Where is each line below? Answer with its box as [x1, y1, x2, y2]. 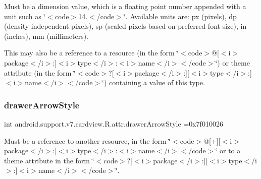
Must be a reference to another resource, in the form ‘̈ [4, 135, 171, 146]
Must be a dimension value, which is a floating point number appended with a [4, 1, 246, 11]
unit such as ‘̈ [4, 11, 46, 21]
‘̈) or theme [215, 57, 250, 68]
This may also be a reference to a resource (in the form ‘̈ [4, 47, 179, 58]
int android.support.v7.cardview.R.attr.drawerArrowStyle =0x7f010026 [4, 118, 223, 129]
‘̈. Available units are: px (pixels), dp [123, 11, 237, 21]
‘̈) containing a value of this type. [102, 77, 205, 88]
